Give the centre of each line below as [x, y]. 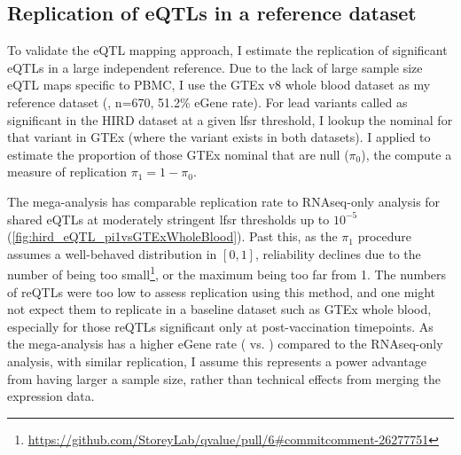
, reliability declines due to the [338, 253]
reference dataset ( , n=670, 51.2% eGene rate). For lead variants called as [207, 102]
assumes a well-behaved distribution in [112, 253]
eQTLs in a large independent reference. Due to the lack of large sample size [215, 67]
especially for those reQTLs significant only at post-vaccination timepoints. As [220, 326]
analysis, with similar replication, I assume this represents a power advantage [217, 361]
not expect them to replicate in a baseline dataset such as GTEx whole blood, [219, 309]
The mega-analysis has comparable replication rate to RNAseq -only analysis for [224, 201]
